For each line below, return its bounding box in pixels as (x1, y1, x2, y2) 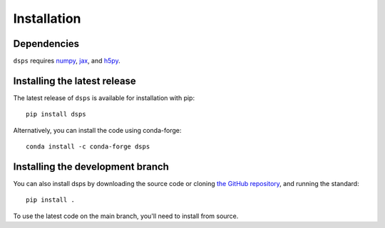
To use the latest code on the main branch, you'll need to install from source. (13, 212, 239, 220)
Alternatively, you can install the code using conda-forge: (13, 126, 182, 134)
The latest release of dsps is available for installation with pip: (13, 93, 195, 102)
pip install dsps (26, 110, 86, 119)
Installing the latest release (13, 75, 137, 87)
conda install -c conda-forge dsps (26, 143, 150, 151)
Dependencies (13, 38, 80, 50)
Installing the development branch (13, 161, 169, 173)
